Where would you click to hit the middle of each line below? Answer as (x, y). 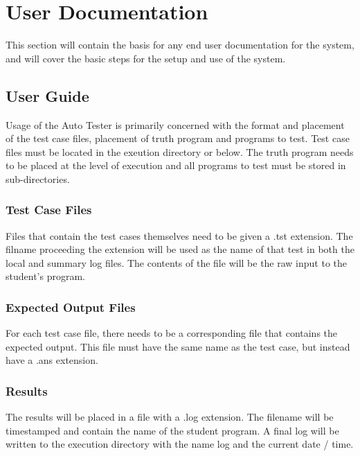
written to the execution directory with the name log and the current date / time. (180, 444)
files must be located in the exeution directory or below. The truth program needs (180, 151)
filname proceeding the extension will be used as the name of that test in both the (180, 249)
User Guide (47, 95)
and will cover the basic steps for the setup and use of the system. (146, 58)
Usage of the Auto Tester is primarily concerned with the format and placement (175, 124)
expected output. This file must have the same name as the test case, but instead (178, 346)
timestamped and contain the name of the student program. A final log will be (172, 430)
